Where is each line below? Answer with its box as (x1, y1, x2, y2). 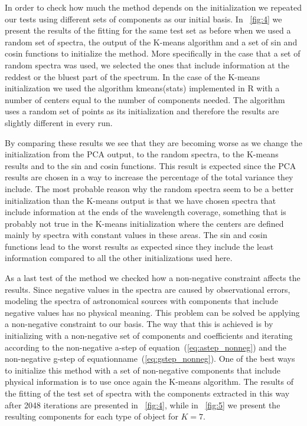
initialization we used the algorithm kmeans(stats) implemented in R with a (5, 82, 280, 94)
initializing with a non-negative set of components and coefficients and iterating (5, 329, 293, 342)
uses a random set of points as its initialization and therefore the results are (5, 105, 279, 117)
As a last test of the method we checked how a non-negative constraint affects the (5, 272, 301, 284)
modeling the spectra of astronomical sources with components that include (5, 295, 278, 307)
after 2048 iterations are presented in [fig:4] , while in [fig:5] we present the (5, 398, 280, 411)
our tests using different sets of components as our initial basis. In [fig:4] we (5, 12, 282, 25)
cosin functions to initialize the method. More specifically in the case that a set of (5, 47, 301, 60)
